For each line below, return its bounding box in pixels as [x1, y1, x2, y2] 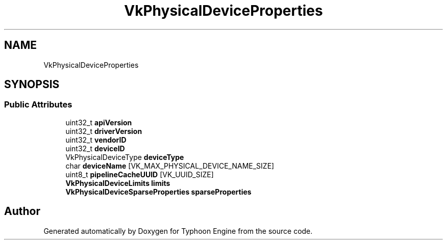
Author [4, 205, 40, 218]
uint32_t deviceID [65, 144, 125, 153]
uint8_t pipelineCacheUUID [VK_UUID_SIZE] [65, 170, 214, 179]
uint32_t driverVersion [65, 126, 142, 135]
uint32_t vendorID [65, 135, 127, 144]
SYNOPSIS [4, 78, 60, 91]
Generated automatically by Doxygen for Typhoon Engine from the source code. [43, 226, 313, 235]
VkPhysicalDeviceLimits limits [65, 178, 170, 187]
